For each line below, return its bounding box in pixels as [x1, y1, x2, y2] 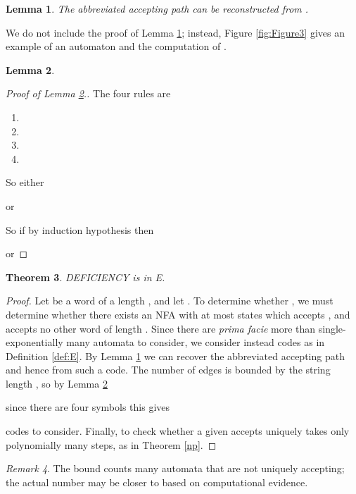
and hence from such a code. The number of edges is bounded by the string [6, 362, 331, 377]
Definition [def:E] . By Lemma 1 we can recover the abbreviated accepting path [6, 348, 345, 363]
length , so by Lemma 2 [6, 376, 108, 390]
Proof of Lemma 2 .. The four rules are [6, 86, 171, 101]
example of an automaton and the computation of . [6, 39, 227, 54]
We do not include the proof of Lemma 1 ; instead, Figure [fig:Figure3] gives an [6, 25, 345, 39]
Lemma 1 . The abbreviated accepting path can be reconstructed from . [6, 1, 309, 16]
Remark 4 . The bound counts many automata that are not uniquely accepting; [6, 461, 345, 476]
